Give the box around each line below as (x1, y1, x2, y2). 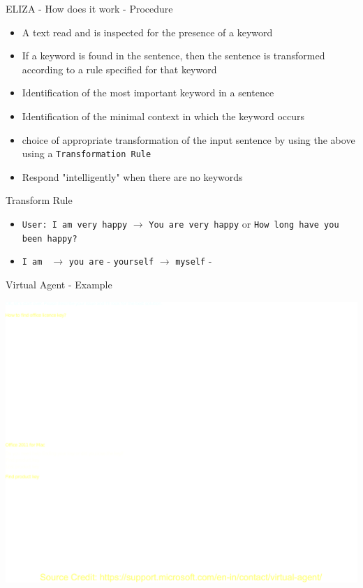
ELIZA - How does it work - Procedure (6, 1, 173, 15)
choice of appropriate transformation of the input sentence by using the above (22, 132, 355, 147)
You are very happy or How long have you (149, 216, 339, 230)
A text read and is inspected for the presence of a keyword (22, 24, 273, 39)
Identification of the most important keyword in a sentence (22, 85, 274, 100)
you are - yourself (68, 253, 154, 268)
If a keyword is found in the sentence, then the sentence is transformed (22, 48, 325, 63)
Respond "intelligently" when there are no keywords (22, 169, 243, 184)
